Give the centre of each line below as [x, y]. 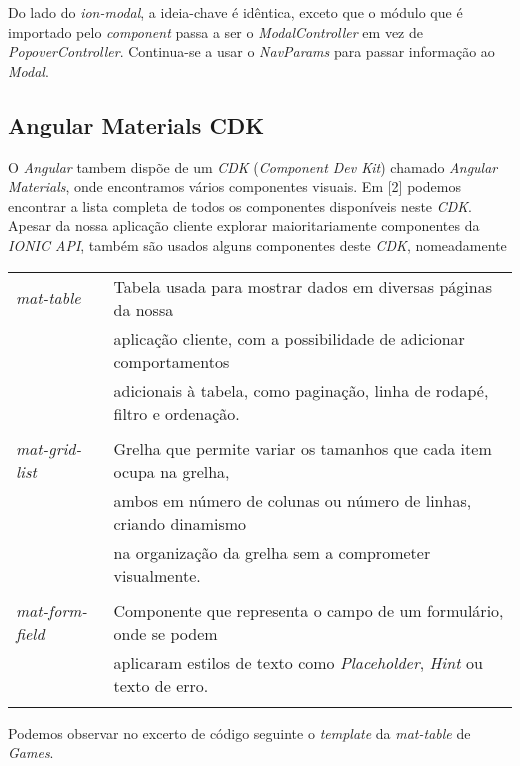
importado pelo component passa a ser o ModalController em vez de [215, 31]
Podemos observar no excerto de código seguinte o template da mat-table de [239, 732]
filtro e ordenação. [176, 413]
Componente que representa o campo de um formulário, [308, 610]
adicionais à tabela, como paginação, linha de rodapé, [301, 390]
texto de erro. [161, 685]
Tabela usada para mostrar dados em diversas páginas [302, 286]
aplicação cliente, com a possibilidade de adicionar [289, 338]
